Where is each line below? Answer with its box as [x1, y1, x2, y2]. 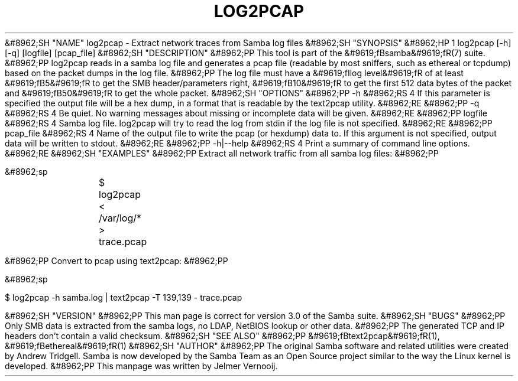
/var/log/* [99, 211, 142, 224]
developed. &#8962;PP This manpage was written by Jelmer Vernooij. [5, 360, 278, 371]
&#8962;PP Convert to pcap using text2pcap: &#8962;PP [5, 255, 228, 266]
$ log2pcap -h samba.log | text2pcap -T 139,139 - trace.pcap [5, 292, 242, 302]
